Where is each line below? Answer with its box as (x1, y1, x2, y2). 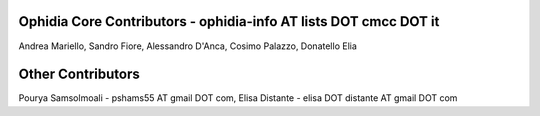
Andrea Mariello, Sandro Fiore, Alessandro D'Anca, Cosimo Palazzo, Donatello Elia (18, 40, 357, 52)
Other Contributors (18, 66, 140, 83)
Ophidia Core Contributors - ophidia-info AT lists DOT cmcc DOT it (18, 13, 440, 30)
